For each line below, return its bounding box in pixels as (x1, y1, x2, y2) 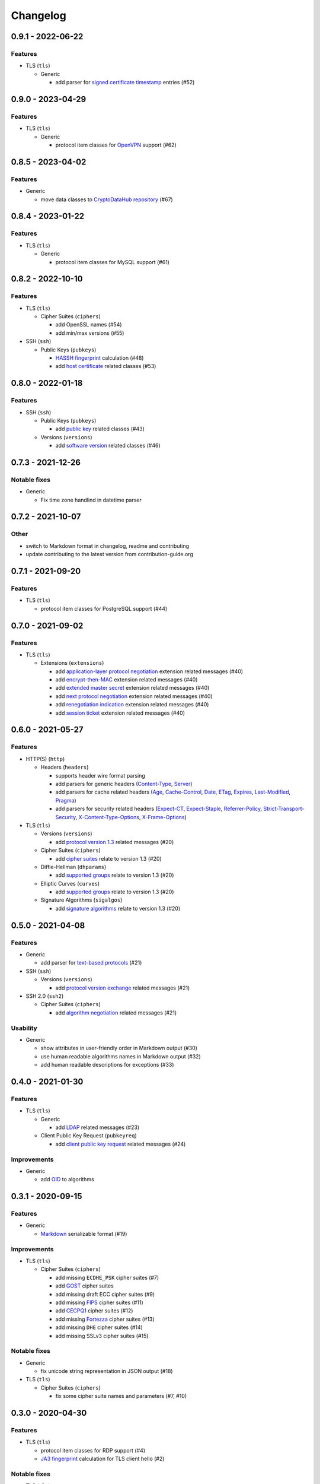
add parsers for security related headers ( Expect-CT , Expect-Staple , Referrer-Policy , (55, 805, 263, 813)
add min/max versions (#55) (55, 329, 124, 337)
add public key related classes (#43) (55, 425, 145, 433)
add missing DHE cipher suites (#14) (55, 1324, 143, 1331)
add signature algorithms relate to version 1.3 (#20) (55, 905, 181, 912)
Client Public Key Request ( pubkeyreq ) (40, 1132, 137, 1139)
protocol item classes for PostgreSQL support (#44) (40, 605, 168, 612)
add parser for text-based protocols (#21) (40, 959, 142, 966)
